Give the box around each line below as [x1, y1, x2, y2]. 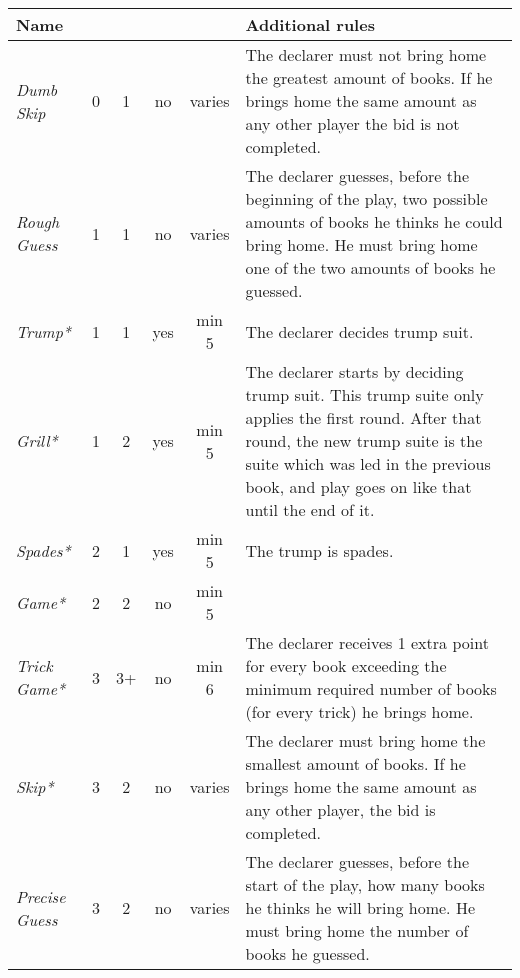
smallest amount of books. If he [245, 752, 466, 775]
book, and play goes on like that [245, 475, 472, 498]
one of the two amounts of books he [245, 256, 496, 279]
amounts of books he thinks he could [245, 210, 503, 233]
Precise [16, 884, 66, 908]
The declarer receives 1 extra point [245, 631, 489, 654]
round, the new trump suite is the [245, 429, 483, 452]
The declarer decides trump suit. [245, 319, 474, 343]
